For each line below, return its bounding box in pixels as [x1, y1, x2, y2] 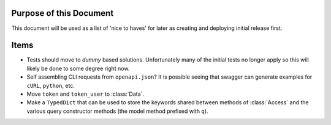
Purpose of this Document [11, 8, 114, 18]
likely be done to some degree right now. [26, 65, 130, 72]
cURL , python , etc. [26, 82, 75, 89]
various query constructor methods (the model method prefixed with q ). [26, 107, 208, 115]
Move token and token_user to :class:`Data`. [26, 90, 144, 98]
